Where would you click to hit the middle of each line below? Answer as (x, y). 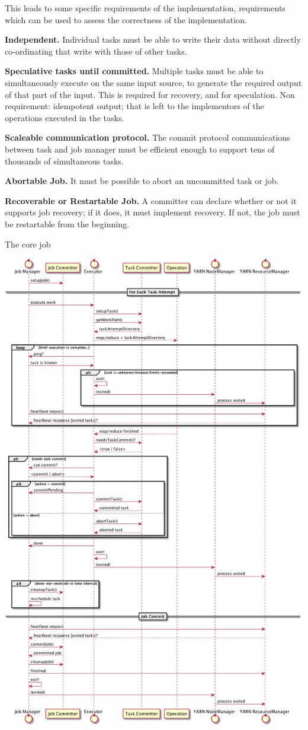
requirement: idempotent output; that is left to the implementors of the (134, 106)
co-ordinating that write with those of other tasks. (96, 51)
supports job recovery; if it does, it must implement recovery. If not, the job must (153, 212)
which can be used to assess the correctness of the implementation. (126, 19)
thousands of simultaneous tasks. (64, 161)
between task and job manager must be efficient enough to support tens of (140, 149)
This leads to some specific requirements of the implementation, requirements (145, 8)
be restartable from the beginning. (67, 223)
